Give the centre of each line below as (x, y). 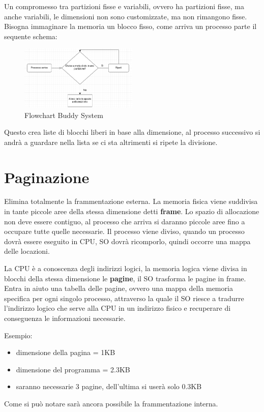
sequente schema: (31, 36)
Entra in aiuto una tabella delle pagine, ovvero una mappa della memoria (119, 288)
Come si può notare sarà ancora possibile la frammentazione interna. (111, 403)
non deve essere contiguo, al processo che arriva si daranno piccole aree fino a (125, 221)
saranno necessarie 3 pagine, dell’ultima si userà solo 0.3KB (109, 386)
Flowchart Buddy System (64, 115)
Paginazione (47, 177)
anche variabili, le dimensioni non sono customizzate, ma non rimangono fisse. (126, 16)
